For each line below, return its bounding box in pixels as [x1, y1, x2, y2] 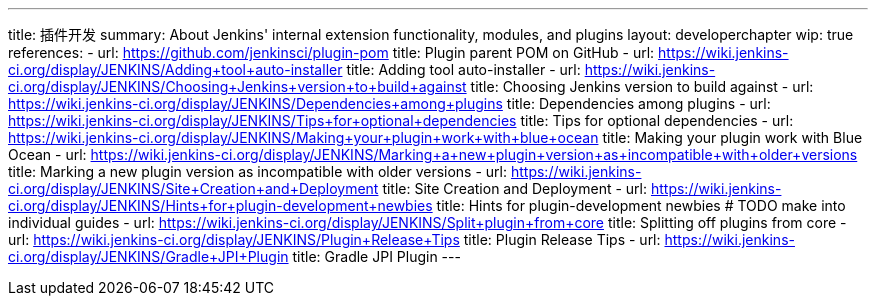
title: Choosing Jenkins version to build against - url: [470, 78, 814, 95]
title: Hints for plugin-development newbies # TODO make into [436, 197, 846, 214]
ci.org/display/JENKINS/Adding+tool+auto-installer [8, 61, 343, 78]
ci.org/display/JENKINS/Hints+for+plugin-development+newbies [8, 197, 433, 214]
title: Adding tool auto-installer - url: [346, 61, 581, 78]
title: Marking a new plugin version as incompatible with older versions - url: [8, 163, 508, 180]
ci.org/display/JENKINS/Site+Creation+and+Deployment [8, 180, 379, 197]
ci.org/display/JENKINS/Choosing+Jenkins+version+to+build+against [8, 78, 467, 95]
